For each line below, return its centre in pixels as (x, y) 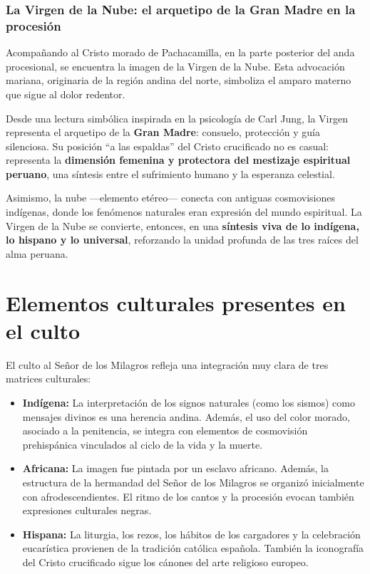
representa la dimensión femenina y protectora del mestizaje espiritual (178, 160)
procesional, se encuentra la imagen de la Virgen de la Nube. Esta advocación (175, 66)
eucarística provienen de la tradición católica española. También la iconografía (193, 548)
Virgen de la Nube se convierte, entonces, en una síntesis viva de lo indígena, (183, 225)
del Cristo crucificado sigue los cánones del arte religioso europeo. (165, 562)
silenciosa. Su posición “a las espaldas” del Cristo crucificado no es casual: (168, 146)
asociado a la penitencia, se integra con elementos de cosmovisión (165, 430)
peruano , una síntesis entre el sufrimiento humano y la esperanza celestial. (170, 173)
